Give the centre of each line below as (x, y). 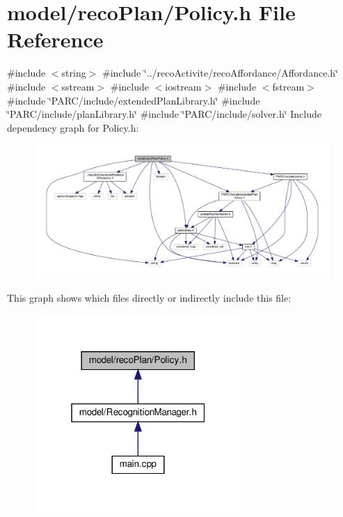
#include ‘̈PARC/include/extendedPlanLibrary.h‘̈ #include (134, 100)
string (74, 73)
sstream (78, 86)
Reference (55, 39)
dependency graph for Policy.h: (73, 127)
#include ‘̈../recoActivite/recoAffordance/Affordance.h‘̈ (220, 73)
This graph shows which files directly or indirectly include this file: (149, 297)
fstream (288, 86)
